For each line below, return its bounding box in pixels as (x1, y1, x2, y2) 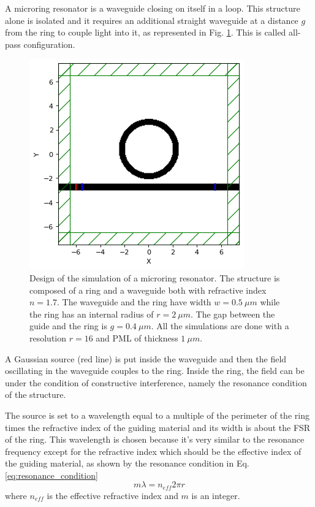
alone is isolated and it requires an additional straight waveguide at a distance (5, 13, 298, 26)
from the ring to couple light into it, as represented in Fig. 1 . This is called (5, 26, 286, 39)
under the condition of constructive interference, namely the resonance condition (5, 376, 307, 389)
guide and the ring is (29, 319, 107, 332)
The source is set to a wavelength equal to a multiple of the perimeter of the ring (5, 408, 309, 421)
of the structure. (5, 388, 66, 401)
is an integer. (191, 489, 240, 501)
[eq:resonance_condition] (5, 468, 98, 481)
